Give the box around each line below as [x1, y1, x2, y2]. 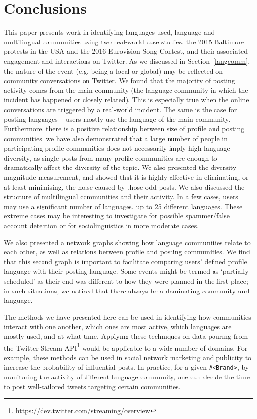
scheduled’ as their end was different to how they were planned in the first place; [4, 275, 248, 286]
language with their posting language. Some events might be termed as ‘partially [4, 266, 249, 276]
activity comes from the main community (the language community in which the [4, 84, 248, 95]
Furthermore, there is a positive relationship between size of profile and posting [4, 124, 245, 134]
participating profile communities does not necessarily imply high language [4, 143, 230, 153]
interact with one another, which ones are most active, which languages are [4, 321, 232, 332]
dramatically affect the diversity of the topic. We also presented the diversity [4, 162, 237, 172]
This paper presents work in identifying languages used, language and [4, 27, 215, 37]
